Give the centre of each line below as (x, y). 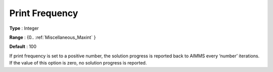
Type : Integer (24, 28)
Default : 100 (23, 47)
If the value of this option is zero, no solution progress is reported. (78, 63)
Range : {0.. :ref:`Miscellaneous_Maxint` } (53, 37)
